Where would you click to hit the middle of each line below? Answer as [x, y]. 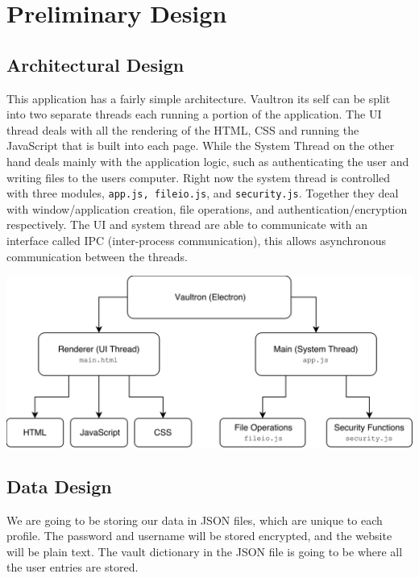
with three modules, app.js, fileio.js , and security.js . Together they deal [203, 193]
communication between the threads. [97, 256]
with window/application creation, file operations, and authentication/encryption [207, 208]
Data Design [59, 486]
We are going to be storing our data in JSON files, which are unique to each [195, 520]
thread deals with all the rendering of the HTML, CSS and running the [183, 129]
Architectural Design [95, 64]
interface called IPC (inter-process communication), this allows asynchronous [196, 240]
